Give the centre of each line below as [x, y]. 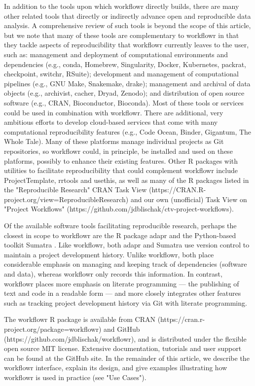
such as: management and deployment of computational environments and [116, 54]
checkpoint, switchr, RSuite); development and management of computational [121, 74]
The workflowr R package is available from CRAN [80, 319]
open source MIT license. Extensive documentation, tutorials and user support [123, 348]
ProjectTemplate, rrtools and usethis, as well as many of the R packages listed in [127, 180]
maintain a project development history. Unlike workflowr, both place [109, 254]
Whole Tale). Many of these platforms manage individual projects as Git [114, 141]
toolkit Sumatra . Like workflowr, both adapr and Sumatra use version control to [127, 245]
